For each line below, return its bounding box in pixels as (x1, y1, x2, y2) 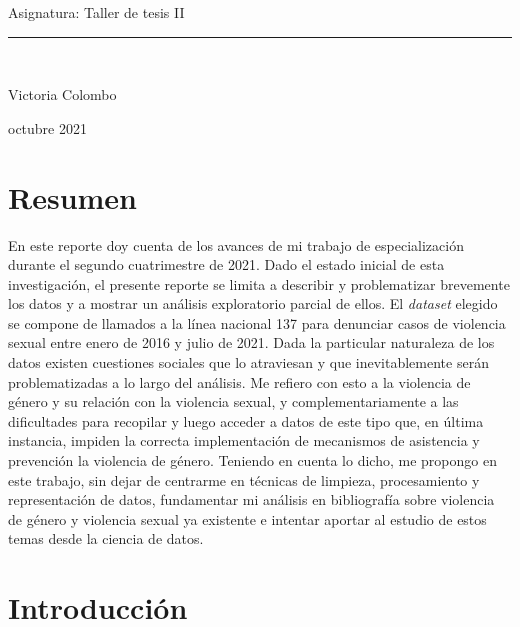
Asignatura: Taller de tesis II (8, 2, 185, 22)
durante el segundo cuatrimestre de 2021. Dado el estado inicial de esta (8, 254, 445, 275)
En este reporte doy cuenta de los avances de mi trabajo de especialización (8, 234, 464, 255)
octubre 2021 (8, 117, 87, 138)
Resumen (8, 176, 137, 217)
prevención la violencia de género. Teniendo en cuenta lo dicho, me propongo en (8, 450, 497, 471)
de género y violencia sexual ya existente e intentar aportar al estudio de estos (8, 508, 487, 529)
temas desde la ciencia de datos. (8, 528, 204, 549)
